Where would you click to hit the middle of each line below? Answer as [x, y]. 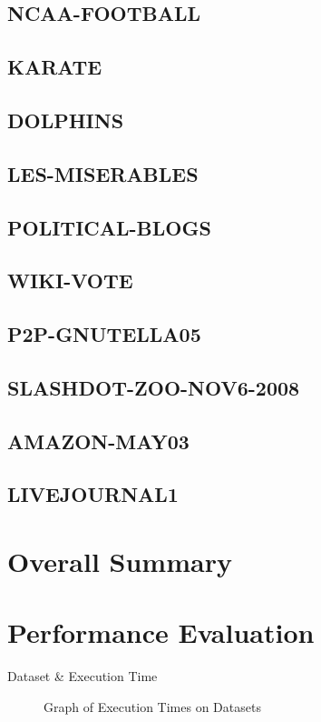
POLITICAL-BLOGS [109, 227]
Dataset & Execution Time [83, 676]
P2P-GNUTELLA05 [104, 334]
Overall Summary [120, 561]
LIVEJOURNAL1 [93, 494]
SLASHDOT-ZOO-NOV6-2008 [154, 387]
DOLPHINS [66, 120]
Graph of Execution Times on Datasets [152, 706]
